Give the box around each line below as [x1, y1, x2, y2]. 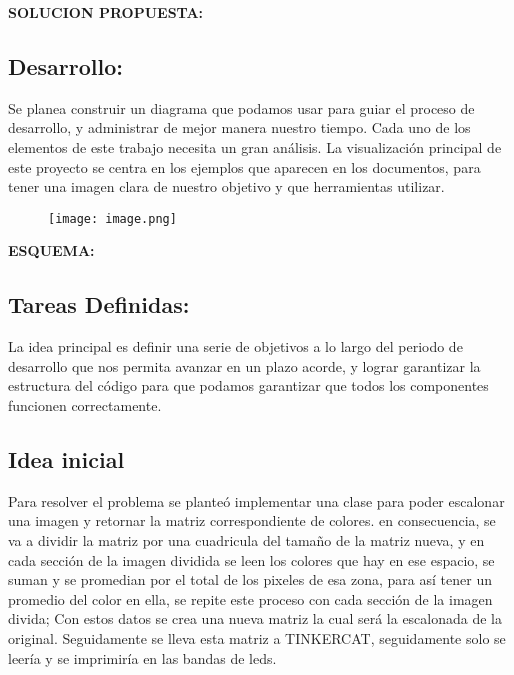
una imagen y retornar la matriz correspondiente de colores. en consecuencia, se [8, 510, 496, 531]
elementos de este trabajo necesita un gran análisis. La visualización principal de [8, 136, 502, 157]
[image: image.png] [48, 211, 177, 226]
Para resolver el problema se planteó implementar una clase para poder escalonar [8, 490, 505, 511]
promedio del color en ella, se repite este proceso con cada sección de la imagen [8, 588, 493, 609]
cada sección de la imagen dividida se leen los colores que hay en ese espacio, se [8, 549, 495, 570]
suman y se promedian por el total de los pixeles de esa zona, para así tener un [8, 569, 492, 590]
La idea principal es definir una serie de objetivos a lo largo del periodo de [8, 336, 463, 357]
